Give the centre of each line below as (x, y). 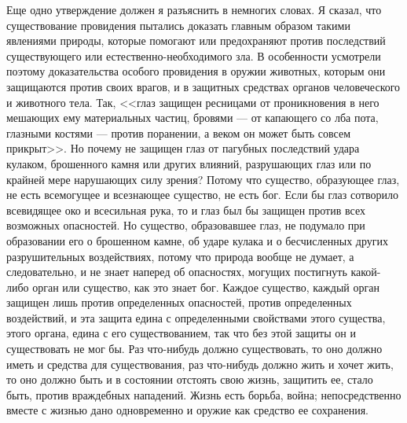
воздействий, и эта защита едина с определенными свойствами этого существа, (196, 317)
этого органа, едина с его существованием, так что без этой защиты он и (181, 333)
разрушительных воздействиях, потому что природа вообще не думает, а (180, 256)
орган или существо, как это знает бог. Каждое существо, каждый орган (206, 287)
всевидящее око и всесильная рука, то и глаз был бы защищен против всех (186, 210)
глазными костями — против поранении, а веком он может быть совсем (179, 132)
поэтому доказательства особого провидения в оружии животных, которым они (196, 71)
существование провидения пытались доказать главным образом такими (178, 25)
